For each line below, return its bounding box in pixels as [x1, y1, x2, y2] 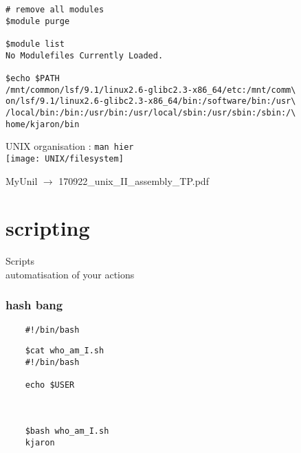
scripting [5, 214, 90, 242]
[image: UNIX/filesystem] [5, 153, 124, 164]
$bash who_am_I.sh [25, 426, 109, 436]
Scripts [5, 254, 35, 268]
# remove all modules [5, 5, 104, 14]
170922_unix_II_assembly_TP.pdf [58, 173, 209, 188]
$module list [5, 38, 65, 49]
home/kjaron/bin [5, 119, 80, 129]
